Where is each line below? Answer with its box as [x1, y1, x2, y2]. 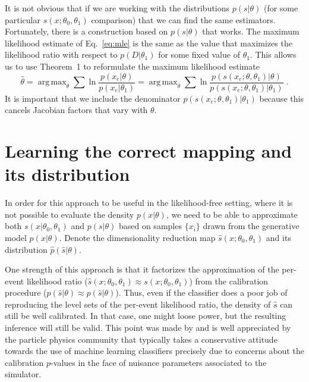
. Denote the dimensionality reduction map [59, 231, 216, 243]
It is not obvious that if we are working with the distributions [5, 2, 230, 14]
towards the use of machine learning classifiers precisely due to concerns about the [5, 345, 304, 357]
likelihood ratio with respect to [5, 48, 118, 61]
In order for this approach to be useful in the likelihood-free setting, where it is [5, 196, 293, 209]
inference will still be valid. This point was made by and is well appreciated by [5, 321, 291, 334]
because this [259, 92, 304, 104]
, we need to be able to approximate [166, 208, 298, 220]
